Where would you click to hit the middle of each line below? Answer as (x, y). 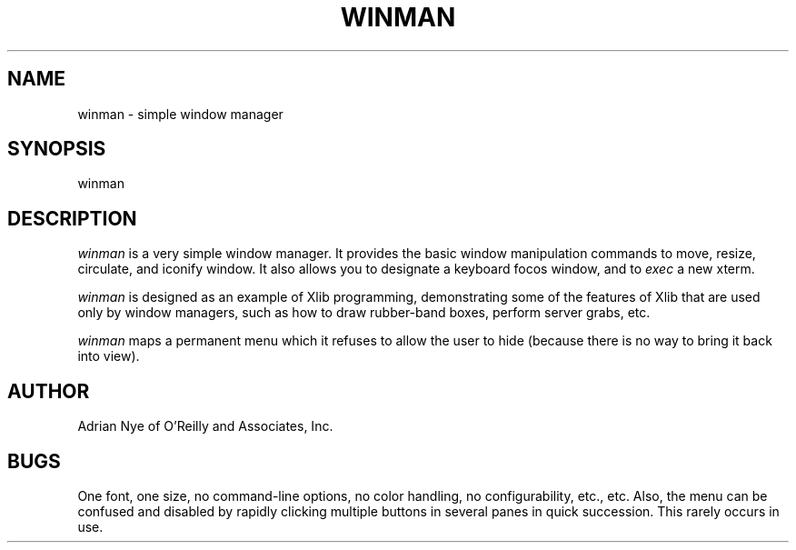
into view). (109, 356)
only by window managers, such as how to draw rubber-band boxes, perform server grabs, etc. (364, 313)
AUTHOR (49, 391)
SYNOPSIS (57, 149)
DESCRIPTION (72, 218)
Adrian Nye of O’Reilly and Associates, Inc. (205, 426)
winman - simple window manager (180, 114)
